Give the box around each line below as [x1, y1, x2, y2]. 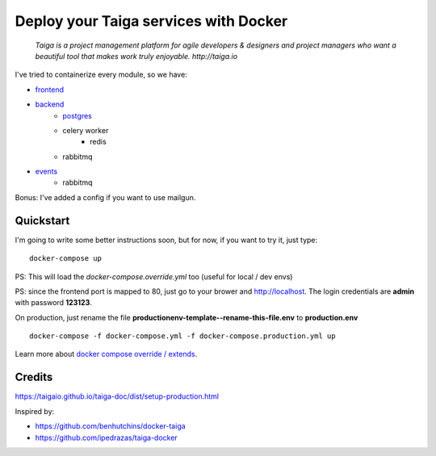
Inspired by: [15, 406, 55, 416]
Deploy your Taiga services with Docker [15, 12, 288, 30]
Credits [15, 370, 53, 384]
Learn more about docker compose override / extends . [15, 349, 198, 359]
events [35, 166, 58, 177]
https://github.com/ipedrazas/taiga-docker [35, 433, 178, 442]
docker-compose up [29, 254, 103, 263]
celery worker [62, 125, 109, 135]
